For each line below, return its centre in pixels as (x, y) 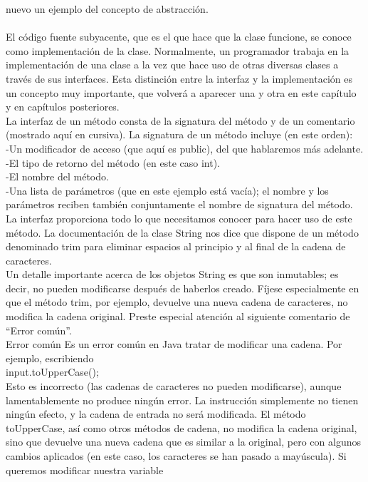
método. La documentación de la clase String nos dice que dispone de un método (182, 232)
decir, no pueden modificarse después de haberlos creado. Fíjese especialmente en (183, 288)
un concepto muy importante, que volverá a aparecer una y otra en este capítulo (181, 92)
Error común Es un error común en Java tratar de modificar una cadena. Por (174, 344)
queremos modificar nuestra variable (85, 470)
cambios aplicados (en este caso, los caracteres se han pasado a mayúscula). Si (176, 456)
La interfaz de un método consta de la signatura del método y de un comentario (180, 120)
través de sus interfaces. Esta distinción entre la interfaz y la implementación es (179, 78)
